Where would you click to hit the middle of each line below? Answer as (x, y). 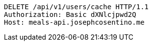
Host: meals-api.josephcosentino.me (74, 22)
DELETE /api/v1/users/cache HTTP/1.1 (76, 7)
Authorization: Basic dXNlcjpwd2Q (70, 15)
